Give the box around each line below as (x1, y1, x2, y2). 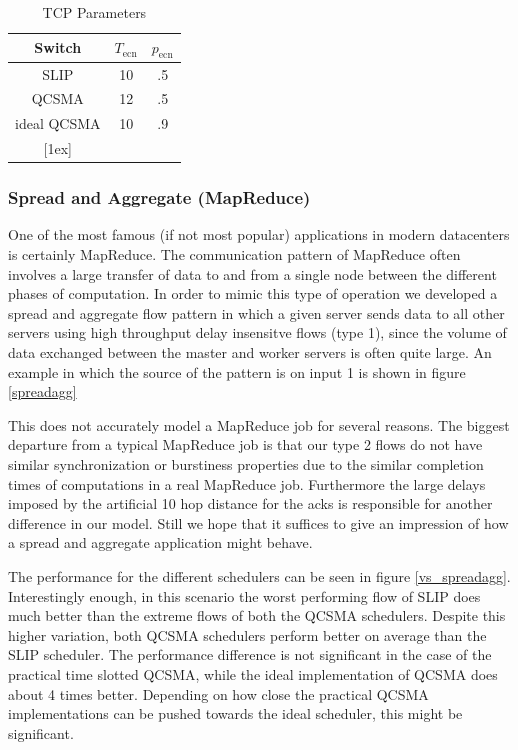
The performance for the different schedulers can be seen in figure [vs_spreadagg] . (8, 565, 511, 586)
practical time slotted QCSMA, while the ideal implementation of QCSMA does (8, 663, 498, 684)
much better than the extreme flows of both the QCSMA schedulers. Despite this (8, 605, 506, 626)
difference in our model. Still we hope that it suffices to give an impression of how (8, 512, 509, 533)
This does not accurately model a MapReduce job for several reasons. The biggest (8, 414, 510, 435)
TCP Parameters (42, 2, 147, 22)
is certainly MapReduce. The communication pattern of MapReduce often (8, 244, 461, 265)
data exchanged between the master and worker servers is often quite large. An (8, 342, 492, 363)
